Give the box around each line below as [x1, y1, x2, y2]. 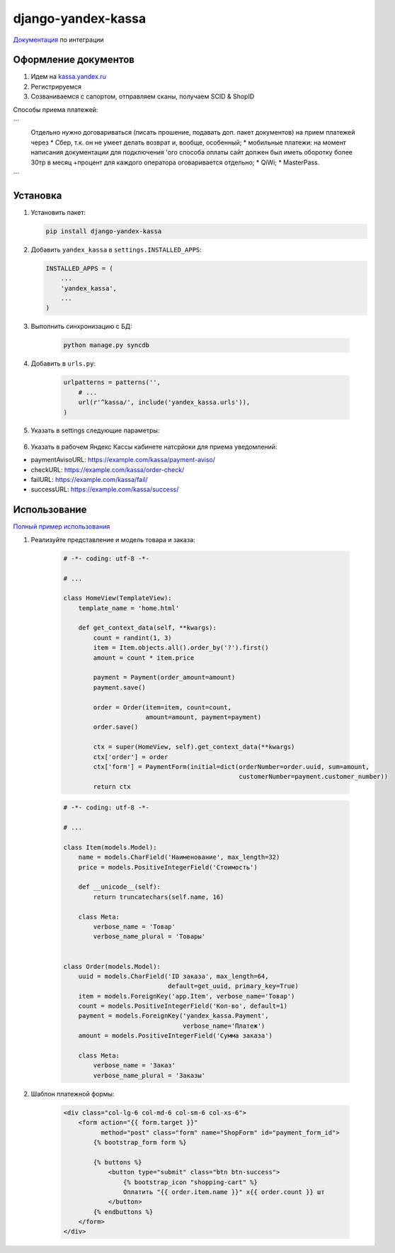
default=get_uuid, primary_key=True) [167, 982, 299, 990]
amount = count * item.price [93, 653, 195, 662]
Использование [13, 504, 87, 516]
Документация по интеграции [13, 35, 104, 44]
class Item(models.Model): [63, 843, 157, 851]
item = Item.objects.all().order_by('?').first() [93, 644, 269, 652]
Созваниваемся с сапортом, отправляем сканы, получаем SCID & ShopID [30, 92, 255, 101]
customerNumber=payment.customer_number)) [238, 772, 389, 781]
